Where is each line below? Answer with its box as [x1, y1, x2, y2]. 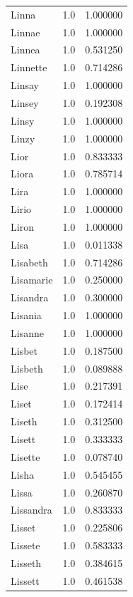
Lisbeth [11, 360, 43, 375]
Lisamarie [11, 272, 53, 287]
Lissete [11, 538, 40, 553]
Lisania [11, 308, 42, 323]
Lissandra [11, 502, 52, 517]
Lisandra [11, 290, 49, 305]
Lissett [11, 573, 40, 588]
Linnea [11, 42, 40, 57]
